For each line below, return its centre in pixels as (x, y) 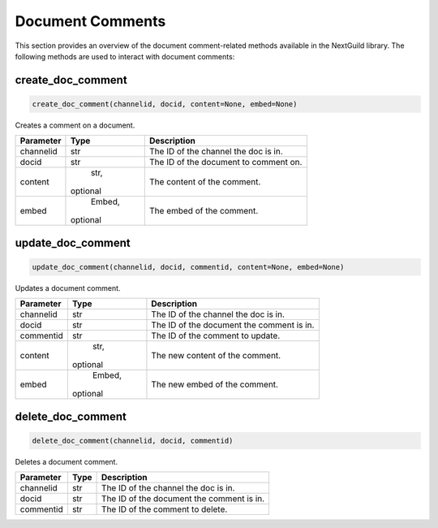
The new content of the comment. (216, 356)
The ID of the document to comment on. (225, 162)
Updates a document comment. (68, 288)
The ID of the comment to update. (216, 335)
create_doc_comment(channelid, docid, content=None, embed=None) (165, 104)
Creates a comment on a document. (75, 125)
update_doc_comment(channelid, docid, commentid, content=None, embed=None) (188, 267)
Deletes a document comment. (66, 461)
